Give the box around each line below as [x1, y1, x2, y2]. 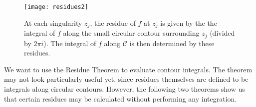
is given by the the [160, 17, 217, 28]
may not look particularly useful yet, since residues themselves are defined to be [4, 74, 249, 84]
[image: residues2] [24, 3, 88, 10]
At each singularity [24, 17, 82, 28]
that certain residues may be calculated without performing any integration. [4, 93, 237, 104]
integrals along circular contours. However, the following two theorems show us [4, 83, 245, 94]
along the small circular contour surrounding [63, 28, 200, 38]
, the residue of [90, 17, 136, 28]
